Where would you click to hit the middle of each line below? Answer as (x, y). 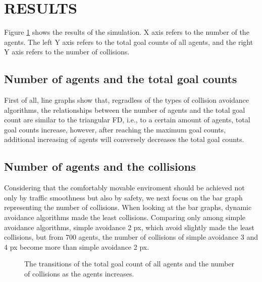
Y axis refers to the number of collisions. (67, 52)
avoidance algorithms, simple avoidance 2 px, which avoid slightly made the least (129, 227)
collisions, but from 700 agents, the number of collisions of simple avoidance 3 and (131, 237)
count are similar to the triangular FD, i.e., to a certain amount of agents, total (127, 120)
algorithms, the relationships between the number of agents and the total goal (125, 110)
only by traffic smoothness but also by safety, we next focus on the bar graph (123, 197)
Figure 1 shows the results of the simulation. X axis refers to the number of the (127, 32)
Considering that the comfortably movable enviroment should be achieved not (124, 188)
